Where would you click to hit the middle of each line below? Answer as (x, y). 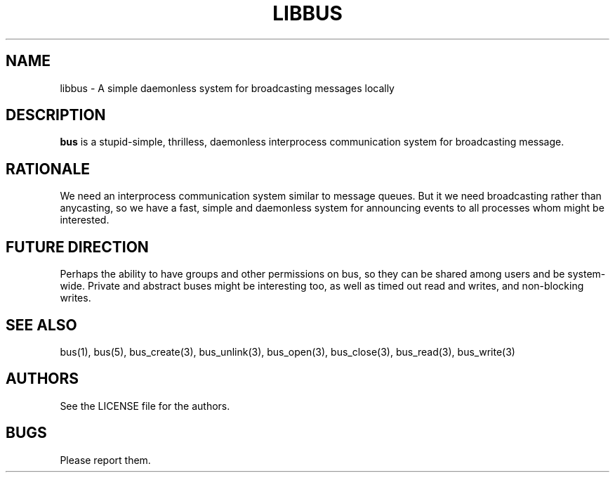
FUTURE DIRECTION (77, 247)
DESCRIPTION (56, 115)
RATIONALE (48, 169)
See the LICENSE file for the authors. (145, 406)
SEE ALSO (41, 325)
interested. (85, 220)
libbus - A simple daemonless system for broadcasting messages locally (227, 88)
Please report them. (105, 460)
